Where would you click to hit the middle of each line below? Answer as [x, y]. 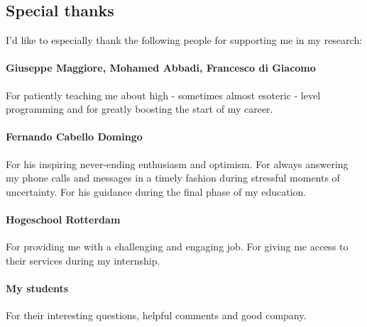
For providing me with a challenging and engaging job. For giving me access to [177, 246]
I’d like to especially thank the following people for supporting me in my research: [184, 40]
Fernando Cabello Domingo [74, 137]
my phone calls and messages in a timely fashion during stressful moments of [173, 178]
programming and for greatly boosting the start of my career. [139, 109]
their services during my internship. [83, 260]
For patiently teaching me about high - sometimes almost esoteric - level [163, 95]
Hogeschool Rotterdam [63, 219]
